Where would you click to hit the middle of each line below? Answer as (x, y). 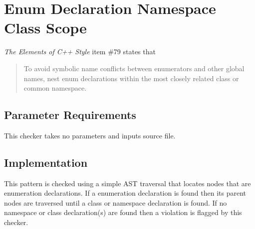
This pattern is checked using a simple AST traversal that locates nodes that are (127, 183)
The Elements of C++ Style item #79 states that (80, 52)
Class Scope (45, 28)
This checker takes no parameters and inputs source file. (90, 135)
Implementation (46, 162)
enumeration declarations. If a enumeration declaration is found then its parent (125, 193)
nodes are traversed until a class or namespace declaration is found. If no (116, 202)
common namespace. (55, 88)
